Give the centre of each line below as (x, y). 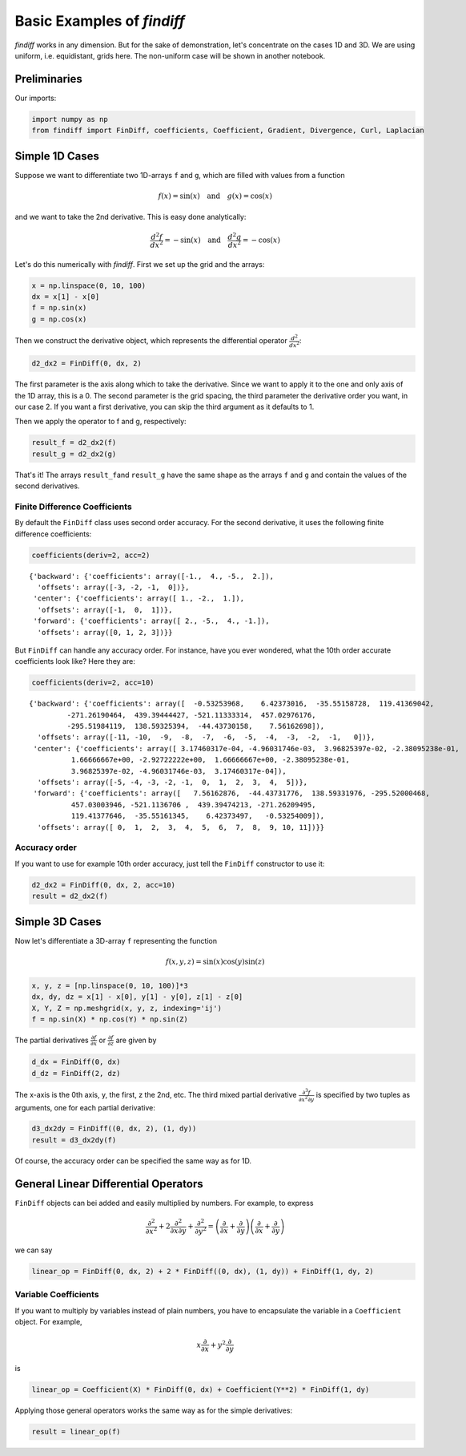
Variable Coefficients (57, 1295)
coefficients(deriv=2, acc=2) (91, 555)
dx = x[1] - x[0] (66, 296)
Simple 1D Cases (57, 156)
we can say (34, 1250)
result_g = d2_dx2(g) (74, 454)
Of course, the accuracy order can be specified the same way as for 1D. (133, 1161)
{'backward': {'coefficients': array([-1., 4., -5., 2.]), (151, 576)
